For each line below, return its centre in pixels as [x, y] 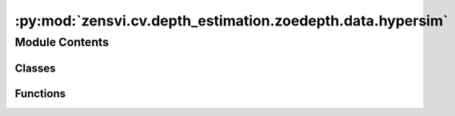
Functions [40, 93]
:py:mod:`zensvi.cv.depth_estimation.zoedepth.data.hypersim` [231, 21]
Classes [35, 68]
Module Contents [62, 42]
